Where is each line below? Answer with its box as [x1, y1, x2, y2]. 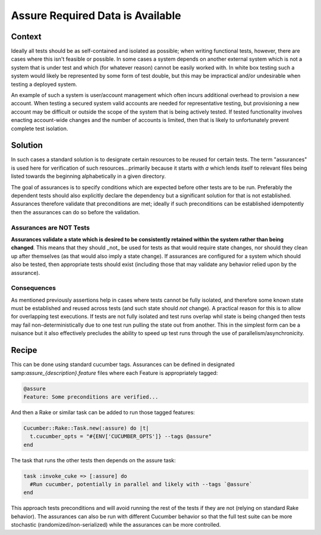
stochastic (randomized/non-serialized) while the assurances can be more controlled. [11, 521, 221, 528]
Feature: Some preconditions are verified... [23, 393, 159, 400]
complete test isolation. [11, 125, 68, 132]
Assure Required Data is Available [11, 9, 181, 22]
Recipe [11, 345, 37, 355]
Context [11, 32, 42, 42]
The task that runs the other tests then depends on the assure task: [11, 456, 176, 464]
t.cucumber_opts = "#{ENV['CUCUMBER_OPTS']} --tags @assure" [30, 433, 212, 440]
